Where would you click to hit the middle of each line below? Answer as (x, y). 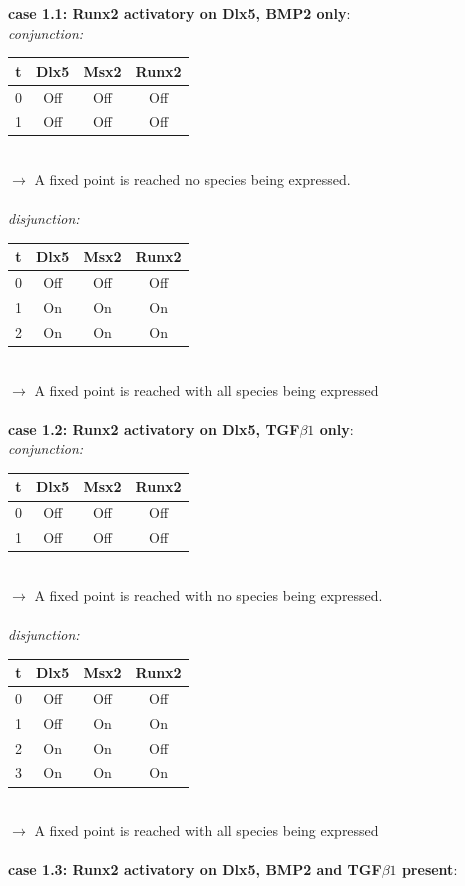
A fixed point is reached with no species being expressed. (208, 594)
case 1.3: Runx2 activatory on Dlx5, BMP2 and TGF (195, 869)
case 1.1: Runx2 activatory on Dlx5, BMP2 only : (179, 13)
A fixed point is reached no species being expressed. (192, 179)
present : (429, 869)
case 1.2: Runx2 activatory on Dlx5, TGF (154, 428)
